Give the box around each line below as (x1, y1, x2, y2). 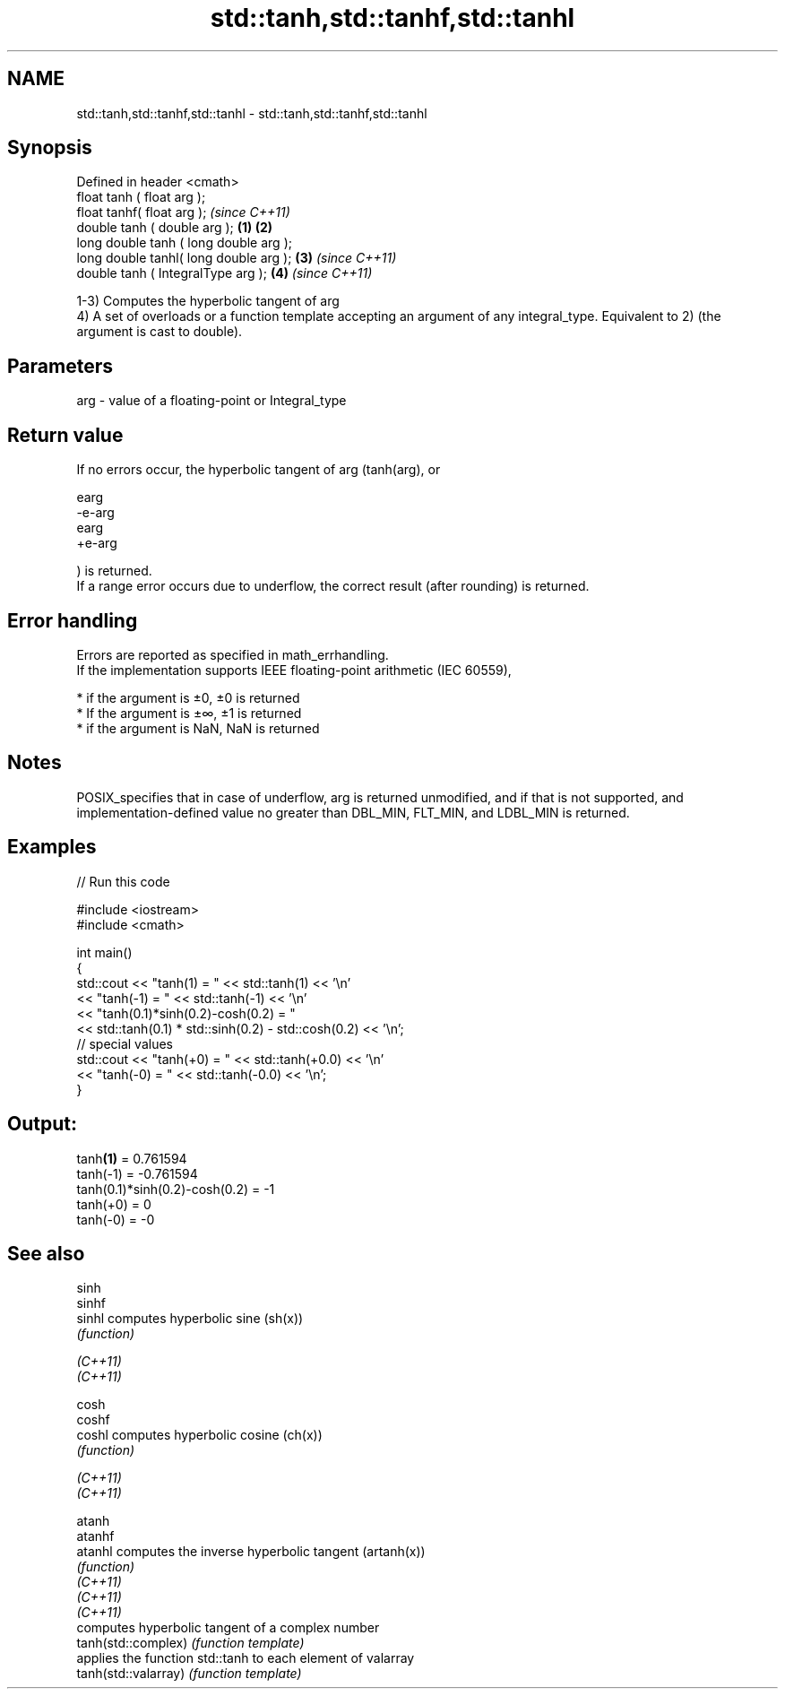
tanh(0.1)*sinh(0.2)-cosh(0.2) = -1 (76, 1181, 275, 1197)
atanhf (76, 1528, 115, 1545)
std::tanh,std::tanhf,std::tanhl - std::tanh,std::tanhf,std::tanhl (76, 105, 427, 121)
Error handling (7, 609, 138, 632)
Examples (7, 835, 97, 859)
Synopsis (7, 136, 92, 160)
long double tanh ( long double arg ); (76, 235, 292, 251)
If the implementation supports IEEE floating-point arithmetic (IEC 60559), (76, 662, 512, 678)
